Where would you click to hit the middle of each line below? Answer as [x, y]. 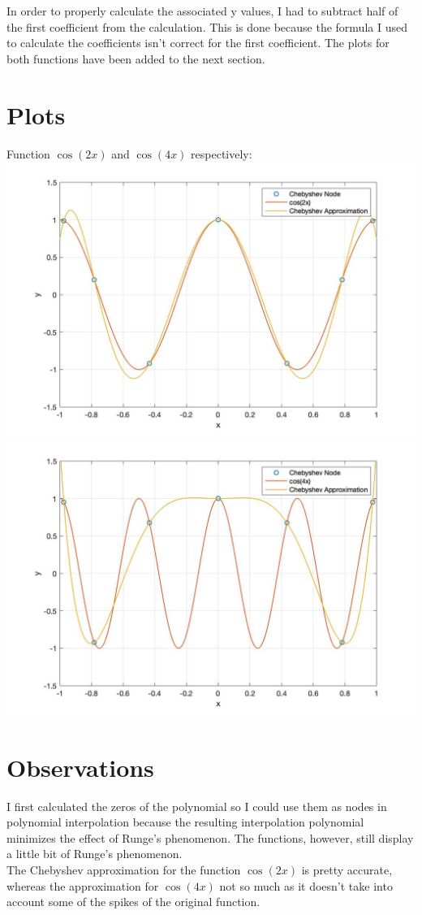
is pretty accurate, [347, 870]
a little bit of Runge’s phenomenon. [95, 854]
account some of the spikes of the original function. [133, 902]
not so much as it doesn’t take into [306, 885]
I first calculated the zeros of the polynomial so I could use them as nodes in [197, 806]
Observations [80, 767]
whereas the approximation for [83, 885]
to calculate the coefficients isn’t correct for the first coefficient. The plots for [198, 43]
